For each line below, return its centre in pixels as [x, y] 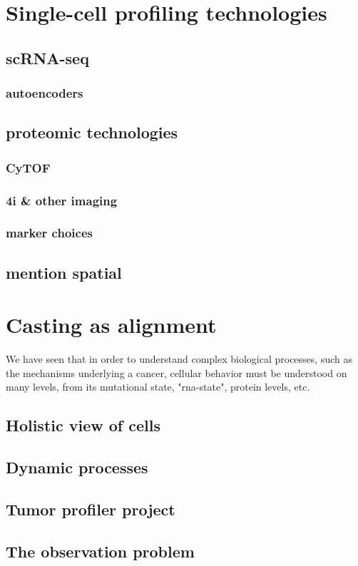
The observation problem [100, 551]
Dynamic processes [77, 467]
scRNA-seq [47, 57]
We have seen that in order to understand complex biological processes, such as [179, 359]
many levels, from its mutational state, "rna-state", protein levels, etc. [158, 387]
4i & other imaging [62, 200]
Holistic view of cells [83, 425]
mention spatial [64, 272]
